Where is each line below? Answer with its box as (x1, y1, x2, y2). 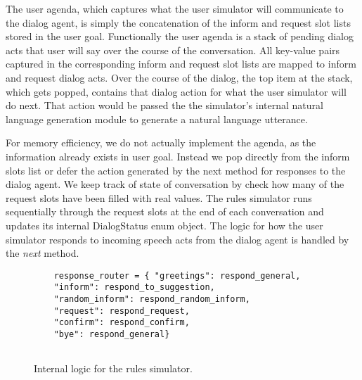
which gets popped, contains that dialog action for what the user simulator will (6, 84, 347, 99)
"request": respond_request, (53, 305, 190, 316)
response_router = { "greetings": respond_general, (53, 270, 301, 281)
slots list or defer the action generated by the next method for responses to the (6, 163, 346, 177)
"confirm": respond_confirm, (53, 317, 190, 328)
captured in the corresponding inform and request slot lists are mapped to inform (6, 56, 356, 71)
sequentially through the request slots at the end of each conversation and (6, 204, 324, 219)
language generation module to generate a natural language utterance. (6, 111, 308, 126)
